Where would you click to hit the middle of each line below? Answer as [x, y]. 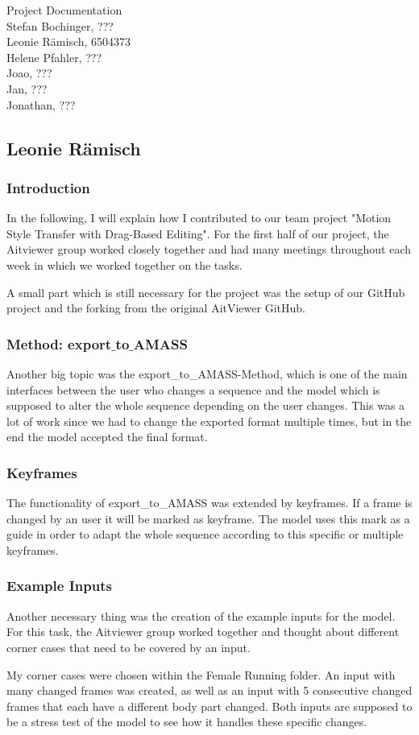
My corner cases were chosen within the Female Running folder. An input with [201, 674]
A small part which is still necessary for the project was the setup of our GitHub [206, 292]
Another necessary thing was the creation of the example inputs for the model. [201, 615]
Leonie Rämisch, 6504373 [69, 41]
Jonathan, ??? [41, 104]
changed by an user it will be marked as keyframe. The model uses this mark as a [208, 518]
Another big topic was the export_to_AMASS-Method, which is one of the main [207, 373]
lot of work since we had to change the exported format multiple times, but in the [209, 421]
